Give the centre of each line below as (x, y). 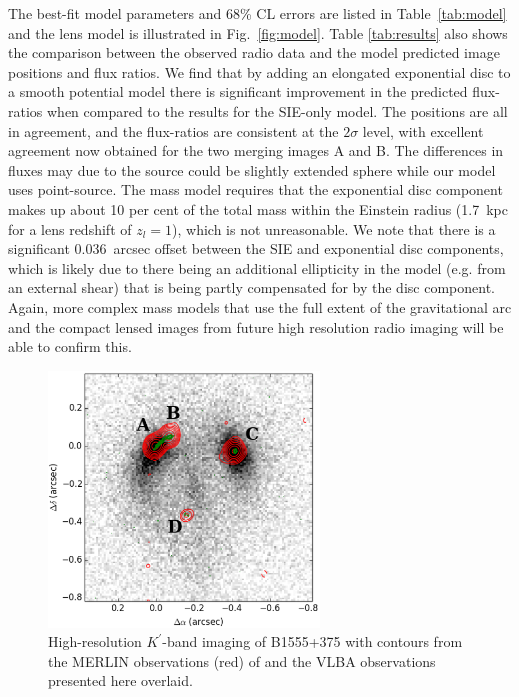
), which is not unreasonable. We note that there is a (334, 228)
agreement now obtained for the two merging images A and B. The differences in (256, 150)
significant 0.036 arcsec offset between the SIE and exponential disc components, (256, 248)
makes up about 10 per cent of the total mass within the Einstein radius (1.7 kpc (258, 208)
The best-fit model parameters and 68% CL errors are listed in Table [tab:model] (257, 13)
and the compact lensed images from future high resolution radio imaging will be (256, 326)
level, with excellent (423, 130)
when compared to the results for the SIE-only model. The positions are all (277, 110)
